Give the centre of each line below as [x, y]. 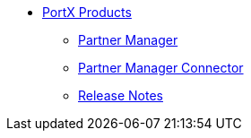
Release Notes [121, 95]
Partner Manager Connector [161, 68]
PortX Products [87, 12]
